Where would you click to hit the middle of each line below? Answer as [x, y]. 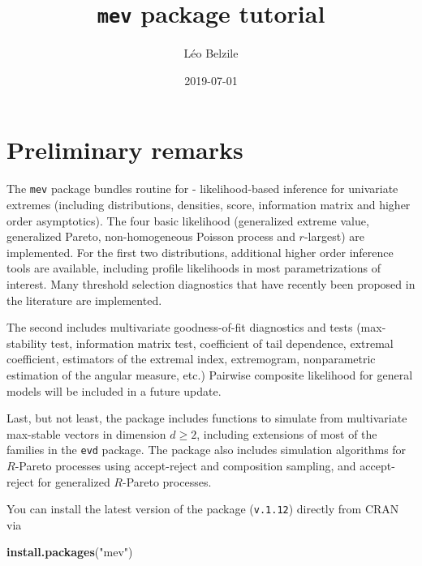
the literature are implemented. [84, 300]
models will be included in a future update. [114, 390]
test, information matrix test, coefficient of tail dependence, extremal [222, 343]
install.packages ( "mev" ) [70, 552]
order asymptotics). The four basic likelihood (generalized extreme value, [188, 220]
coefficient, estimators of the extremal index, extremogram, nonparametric [191, 359]
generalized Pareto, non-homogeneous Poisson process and [151, 236]
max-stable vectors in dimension [86, 433]
